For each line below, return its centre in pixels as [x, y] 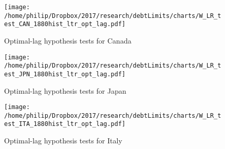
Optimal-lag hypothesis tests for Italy [63, 141]
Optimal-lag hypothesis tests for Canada [68, 40]
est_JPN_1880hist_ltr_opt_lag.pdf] [65, 74]
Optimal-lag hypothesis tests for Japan [65, 90]
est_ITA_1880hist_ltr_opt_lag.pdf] [65, 124]
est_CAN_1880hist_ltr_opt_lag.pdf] [65, 24]
